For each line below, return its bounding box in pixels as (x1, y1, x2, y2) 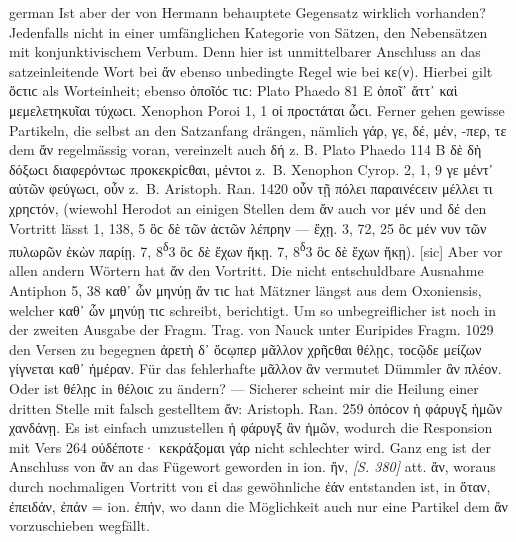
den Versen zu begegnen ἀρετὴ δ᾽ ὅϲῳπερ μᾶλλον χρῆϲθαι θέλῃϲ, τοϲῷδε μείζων (9, 338, 482, 359)
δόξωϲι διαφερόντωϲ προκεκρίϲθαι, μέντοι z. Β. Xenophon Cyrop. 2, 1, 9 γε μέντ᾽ (9, 158, 494, 179)
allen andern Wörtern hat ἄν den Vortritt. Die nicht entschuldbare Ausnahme (9, 260, 484, 281)
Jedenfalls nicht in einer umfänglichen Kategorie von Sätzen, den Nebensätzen (9, 21, 488, 42)
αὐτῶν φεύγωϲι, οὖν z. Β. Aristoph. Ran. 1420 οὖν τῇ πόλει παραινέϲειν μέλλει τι (9, 178, 493, 199)
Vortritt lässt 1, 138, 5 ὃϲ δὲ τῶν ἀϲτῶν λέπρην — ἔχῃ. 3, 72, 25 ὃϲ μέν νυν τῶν (9, 217, 487, 238)
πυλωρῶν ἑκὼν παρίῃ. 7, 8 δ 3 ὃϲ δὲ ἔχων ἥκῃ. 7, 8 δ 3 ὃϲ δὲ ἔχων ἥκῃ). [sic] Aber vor (9, 238, 503, 261)
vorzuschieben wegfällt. (9, 515, 150, 536)
